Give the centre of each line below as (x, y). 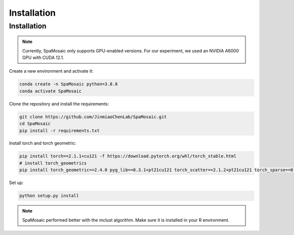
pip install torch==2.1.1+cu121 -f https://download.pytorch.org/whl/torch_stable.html (128, 156)
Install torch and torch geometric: (43, 143)
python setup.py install (49, 196)
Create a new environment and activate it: (51, 71)
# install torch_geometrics (53, 163)
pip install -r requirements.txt (60, 131)
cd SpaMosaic (35, 124)
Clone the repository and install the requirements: (59, 104)
